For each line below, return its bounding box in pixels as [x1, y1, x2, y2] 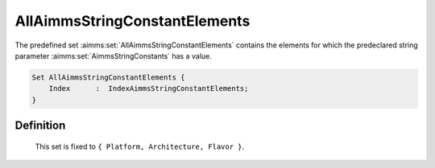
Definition [14, 119, 66, 133]
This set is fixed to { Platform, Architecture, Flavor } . [35, 141, 245, 151]
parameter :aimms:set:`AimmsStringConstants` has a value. [14, 51, 213, 60]
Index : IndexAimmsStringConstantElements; [48, 84, 249, 93]
